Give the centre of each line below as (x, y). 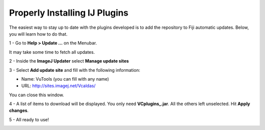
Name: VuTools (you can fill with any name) (65, 79)
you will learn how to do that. (38, 34)
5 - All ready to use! (29, 119)
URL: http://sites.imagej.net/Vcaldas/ (58, 86)
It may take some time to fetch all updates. (52, 52)
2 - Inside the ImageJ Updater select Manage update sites (69, 61)
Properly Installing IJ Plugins (69, 13)
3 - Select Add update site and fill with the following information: (75, 70)
